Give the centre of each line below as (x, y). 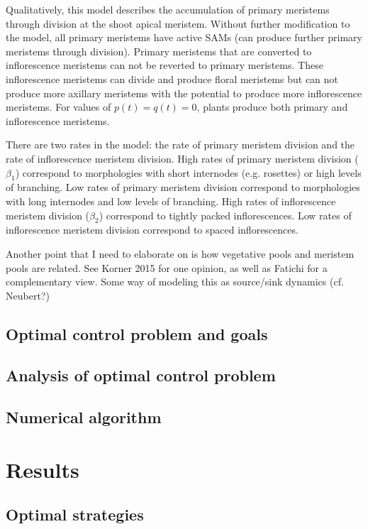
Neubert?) (28, 295)
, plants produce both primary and (272, 107)
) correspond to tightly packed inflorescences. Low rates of (225, 215)
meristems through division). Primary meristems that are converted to (159, 51)
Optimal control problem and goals (137, 333)
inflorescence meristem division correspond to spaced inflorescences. (152, 230)
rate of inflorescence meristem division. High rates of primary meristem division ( (182, 158)
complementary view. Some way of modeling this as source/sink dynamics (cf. (175, 282)
